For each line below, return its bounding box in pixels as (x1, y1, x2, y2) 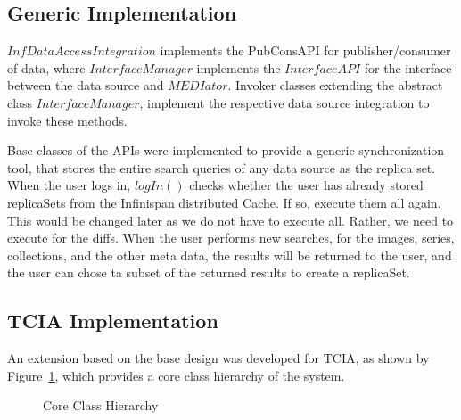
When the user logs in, (7, 176, 131, 194)
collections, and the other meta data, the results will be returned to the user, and (7, 245, 452, 264)
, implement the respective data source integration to (139, 93, 430, 111)
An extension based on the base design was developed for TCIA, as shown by (7, 349, 430, 367)
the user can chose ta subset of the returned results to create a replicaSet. (7, 263, 410, 282)
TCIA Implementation (7, 307, 218, 334)
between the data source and (7, 76, 164, 95)
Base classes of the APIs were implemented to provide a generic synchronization (7, 141, 445, 160)
